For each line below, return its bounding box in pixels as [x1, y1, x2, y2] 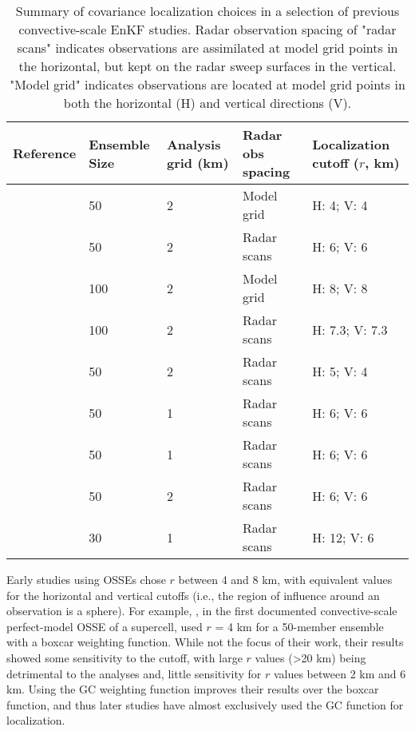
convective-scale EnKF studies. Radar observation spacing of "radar [18, 20, 397, 38]
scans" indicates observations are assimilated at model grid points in [17, 38, 398, 57]
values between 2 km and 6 [273, 665, 406, 681]
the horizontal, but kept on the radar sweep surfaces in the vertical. [18, 57, 397, 75]
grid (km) [166, 153, 229, 172]
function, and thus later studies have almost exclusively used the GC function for [6, 696, 404, 713]
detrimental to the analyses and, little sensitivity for [6, 665, 262, 681]
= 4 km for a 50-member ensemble [215, 618, 384, 634]
